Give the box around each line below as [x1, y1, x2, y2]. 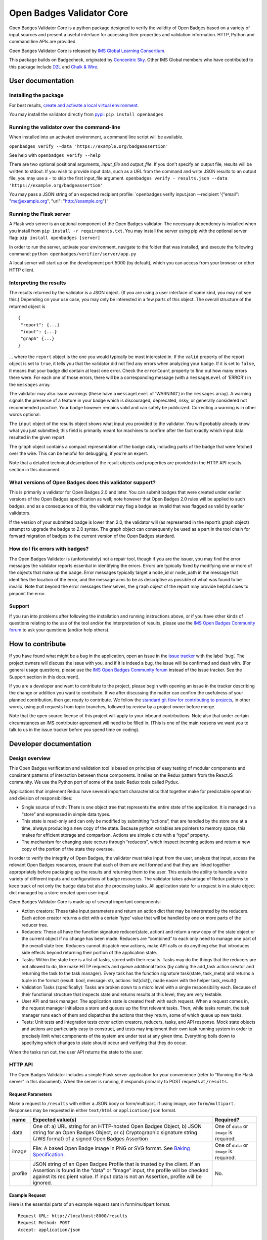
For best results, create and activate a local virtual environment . [9, 102, 139, 108]
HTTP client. [9, 267, 35, 273]
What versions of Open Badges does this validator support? [9, 479, 156, 486]
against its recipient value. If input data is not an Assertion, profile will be [33, 1173, 202, 1180]
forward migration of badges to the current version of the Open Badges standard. [9, 533, 176, 539]
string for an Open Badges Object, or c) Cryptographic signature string [33, 1129, 198, 1136]
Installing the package [9, 92, 64, 99]
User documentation [9, 77, 74, 85]
